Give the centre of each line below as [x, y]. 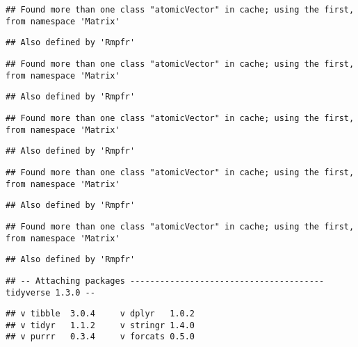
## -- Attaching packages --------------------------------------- [165, 281]
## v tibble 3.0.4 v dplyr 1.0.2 [100, 314]
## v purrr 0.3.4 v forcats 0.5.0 [100, 337]
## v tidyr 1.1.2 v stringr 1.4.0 [100, 325]
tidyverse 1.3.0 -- [50, 292]
